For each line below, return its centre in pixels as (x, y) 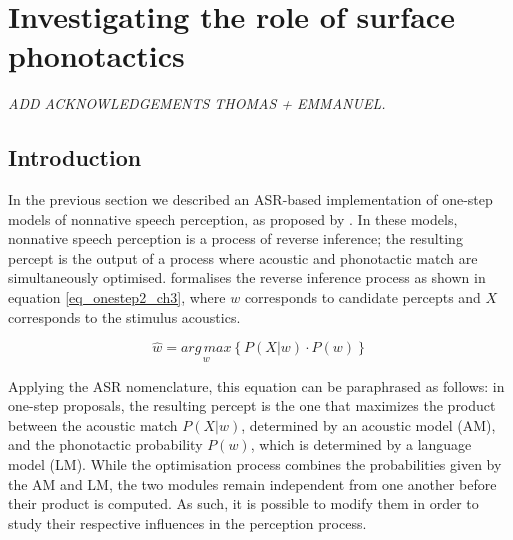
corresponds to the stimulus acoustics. (124, 316)
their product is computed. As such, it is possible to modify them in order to (243, 503)
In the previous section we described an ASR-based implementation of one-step (250, 199)
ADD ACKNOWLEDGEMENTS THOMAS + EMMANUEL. (197, 103)
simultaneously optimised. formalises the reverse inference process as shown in (247, 277)
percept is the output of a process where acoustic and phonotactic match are (243, 257)
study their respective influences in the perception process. (187, 522)
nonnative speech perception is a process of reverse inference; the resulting (235, 238)
